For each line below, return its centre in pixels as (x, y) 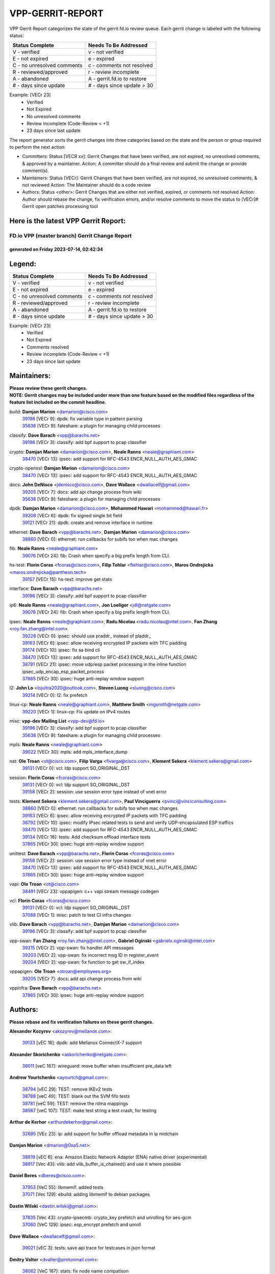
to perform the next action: (37, 147)
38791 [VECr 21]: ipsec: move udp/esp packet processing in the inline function (104, 665)
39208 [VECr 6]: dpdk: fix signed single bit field (72, 515)
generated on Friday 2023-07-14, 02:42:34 (56, 249)
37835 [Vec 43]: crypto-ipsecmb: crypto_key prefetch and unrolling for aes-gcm (107, 1217)
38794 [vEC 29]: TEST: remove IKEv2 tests (67, 1089)
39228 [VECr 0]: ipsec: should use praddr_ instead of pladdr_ (87, 636)
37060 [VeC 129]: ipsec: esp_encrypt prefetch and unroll (81, 1225)
